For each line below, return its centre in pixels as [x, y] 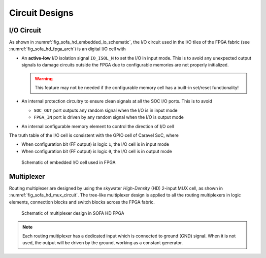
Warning [44, 78]
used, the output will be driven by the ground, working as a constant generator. [103, 243]
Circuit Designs [41, 13]
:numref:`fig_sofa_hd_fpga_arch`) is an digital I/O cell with [67, 49]
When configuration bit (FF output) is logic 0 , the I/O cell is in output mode [97, 151]
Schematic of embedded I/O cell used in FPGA [68, 162]
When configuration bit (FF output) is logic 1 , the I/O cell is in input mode [95, 144]
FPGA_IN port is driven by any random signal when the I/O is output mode [109, 117]
